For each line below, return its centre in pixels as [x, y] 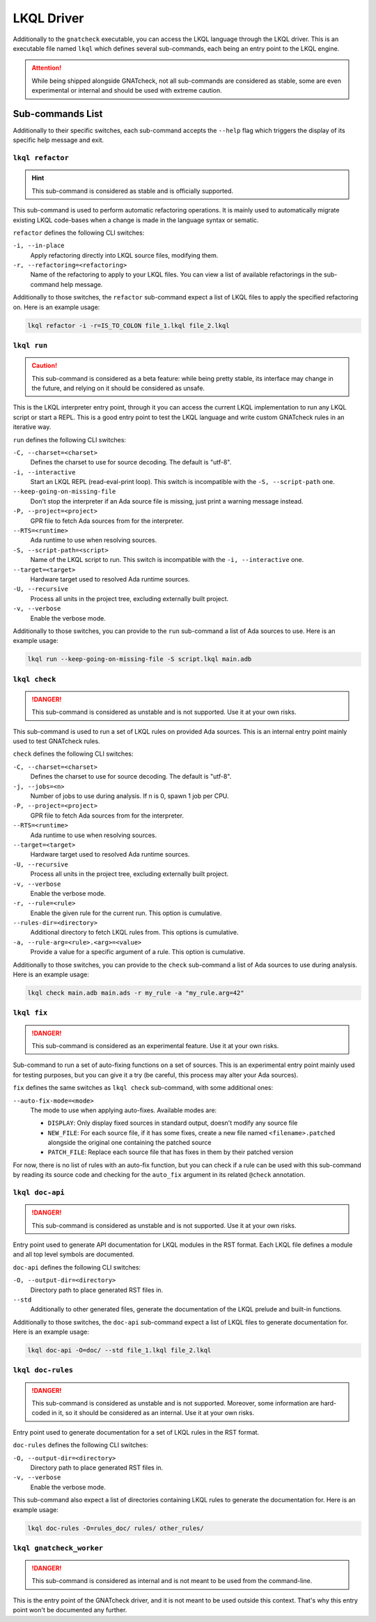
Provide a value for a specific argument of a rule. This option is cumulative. [138, 952]
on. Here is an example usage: [56, 307]
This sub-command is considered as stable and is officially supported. [132, 191]
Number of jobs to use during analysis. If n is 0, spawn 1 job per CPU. [130, 796]
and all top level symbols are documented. [74, 1254]
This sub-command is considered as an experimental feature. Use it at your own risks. [155, 1045]
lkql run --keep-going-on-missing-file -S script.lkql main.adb [140, 659]
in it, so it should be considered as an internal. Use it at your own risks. [152, 1413]
